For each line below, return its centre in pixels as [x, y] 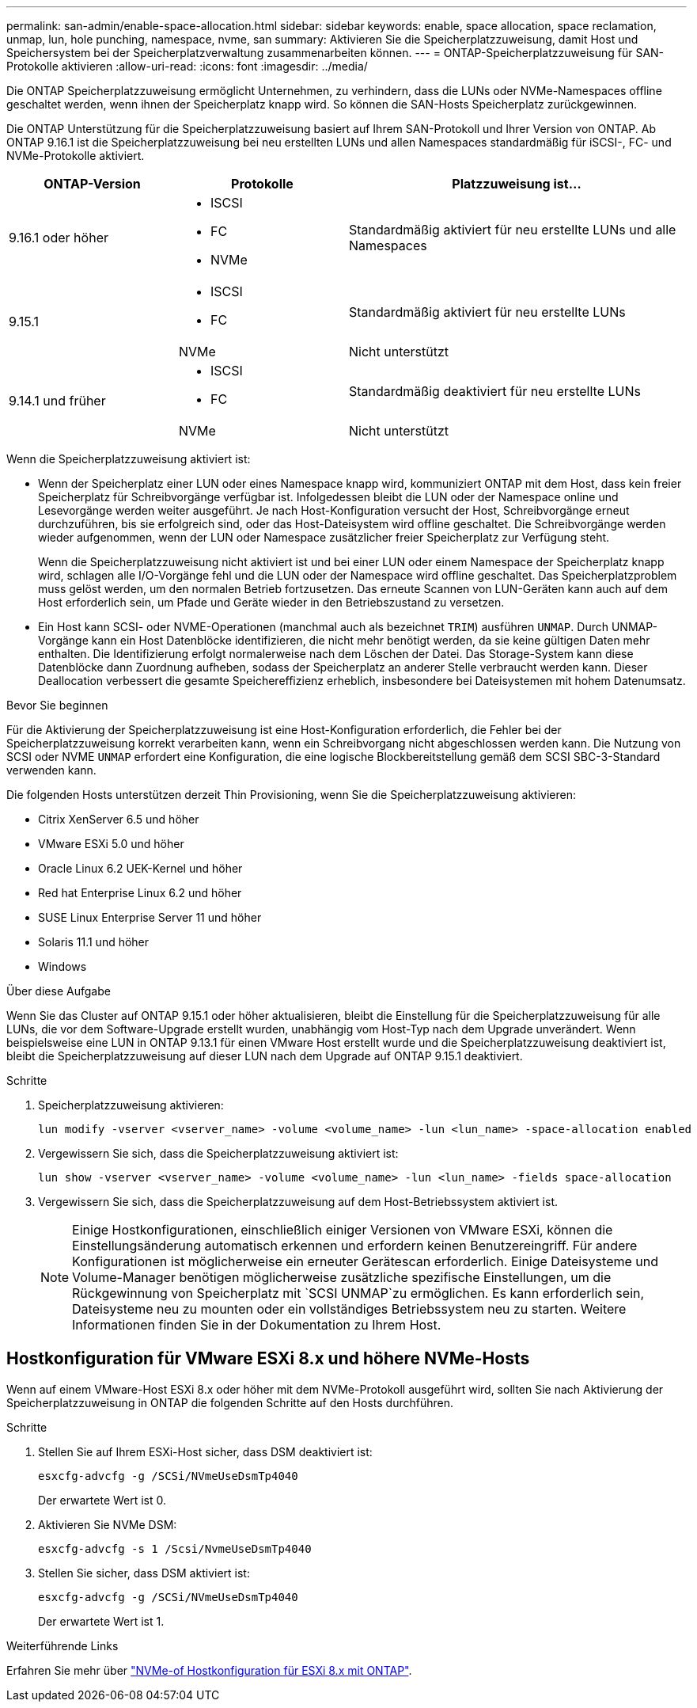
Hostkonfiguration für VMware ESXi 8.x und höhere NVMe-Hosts [268, 1359]
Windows [63, 966]
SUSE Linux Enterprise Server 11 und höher [150, 917]
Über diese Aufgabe [59, 991]
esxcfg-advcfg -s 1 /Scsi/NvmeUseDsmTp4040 [175, 1548]
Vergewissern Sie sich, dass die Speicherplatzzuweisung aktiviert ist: [218, 1153]
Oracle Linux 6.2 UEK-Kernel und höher [140, 868]
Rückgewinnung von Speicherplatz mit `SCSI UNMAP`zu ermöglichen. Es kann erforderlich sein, [358, 1293]
